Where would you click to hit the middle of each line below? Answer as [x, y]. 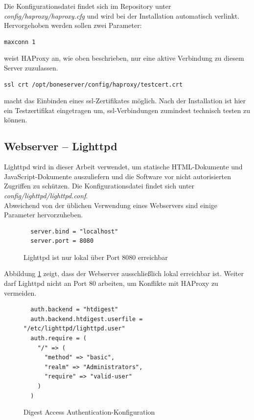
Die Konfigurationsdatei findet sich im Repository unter [88, 6]
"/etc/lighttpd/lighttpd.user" [74, 329]
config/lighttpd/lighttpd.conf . [46, 195]
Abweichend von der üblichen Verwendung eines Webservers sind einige [111, 205]
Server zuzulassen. [31, 67]
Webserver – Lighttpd [61, 146]
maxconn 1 [20, 42]
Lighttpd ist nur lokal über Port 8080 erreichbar [96, 257]
